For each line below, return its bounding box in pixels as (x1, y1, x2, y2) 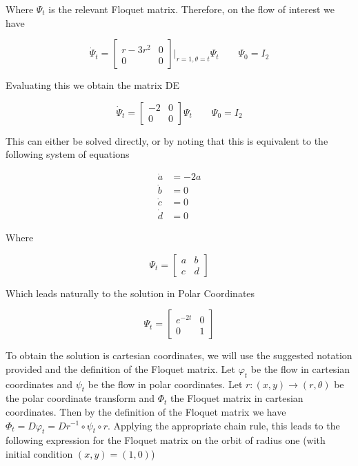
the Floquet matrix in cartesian (170, 391, 304, 405)
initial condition (6, 446, 73, 460)
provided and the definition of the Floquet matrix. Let (6, 361, 236, 376)
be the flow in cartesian (250, 361, 350, 376)
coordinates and (6, 376, 72, 391)
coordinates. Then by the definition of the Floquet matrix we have (6, 404, 286, 418)
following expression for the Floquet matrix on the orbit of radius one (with (6, 433, 326, 447)
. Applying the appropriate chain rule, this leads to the (107, 418, 340, 432)
